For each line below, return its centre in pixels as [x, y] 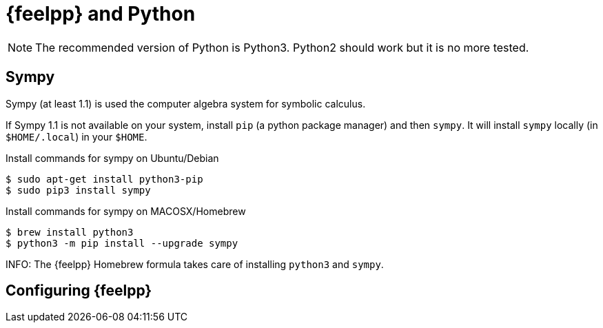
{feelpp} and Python [101, 14]
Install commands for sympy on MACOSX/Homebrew [126, 211]
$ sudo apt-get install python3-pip [104, 179]
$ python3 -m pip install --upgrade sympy [122, 243]
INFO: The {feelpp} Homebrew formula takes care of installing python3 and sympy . [195, 264]
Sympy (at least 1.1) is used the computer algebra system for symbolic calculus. [186, 103]
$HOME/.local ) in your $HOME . [76, 136]
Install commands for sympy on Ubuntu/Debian [112, 158]
